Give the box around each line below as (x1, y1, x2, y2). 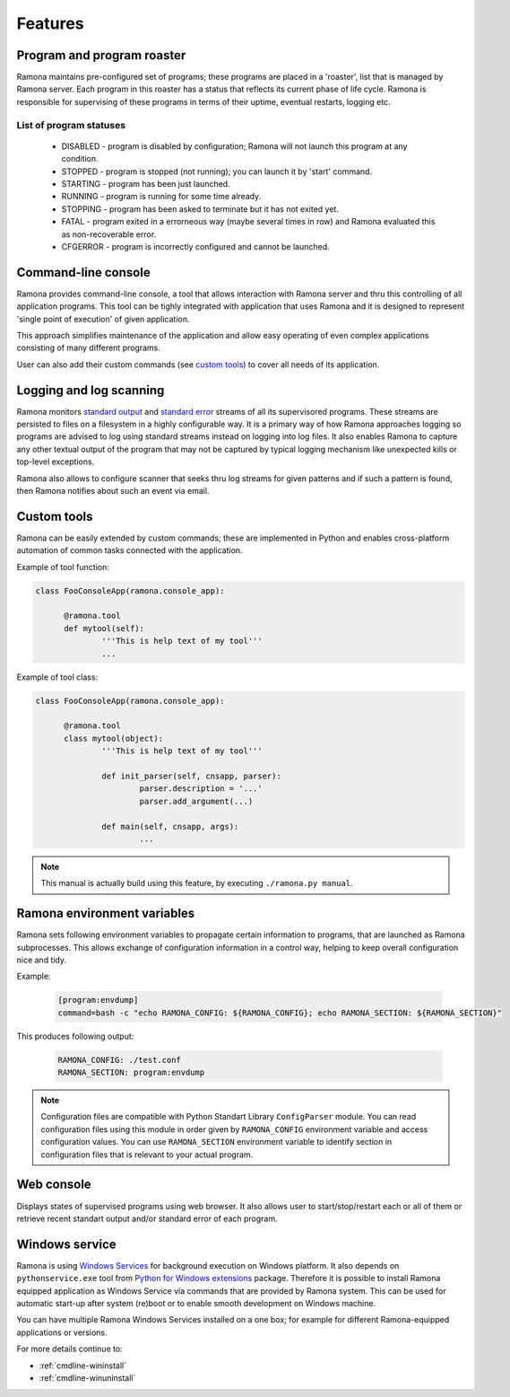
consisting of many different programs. (16, 342, 161, 354)
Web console (16, 1177, 91, 1192)
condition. (61, 154, 99, 164)
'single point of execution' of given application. (16, 313, 190, 324)
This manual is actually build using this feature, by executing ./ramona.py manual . (40, 878, 353, 889)
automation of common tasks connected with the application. (16, 545, 243, 556)
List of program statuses (16, 119, 125, 131)
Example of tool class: (16, 672, 99, 682)
